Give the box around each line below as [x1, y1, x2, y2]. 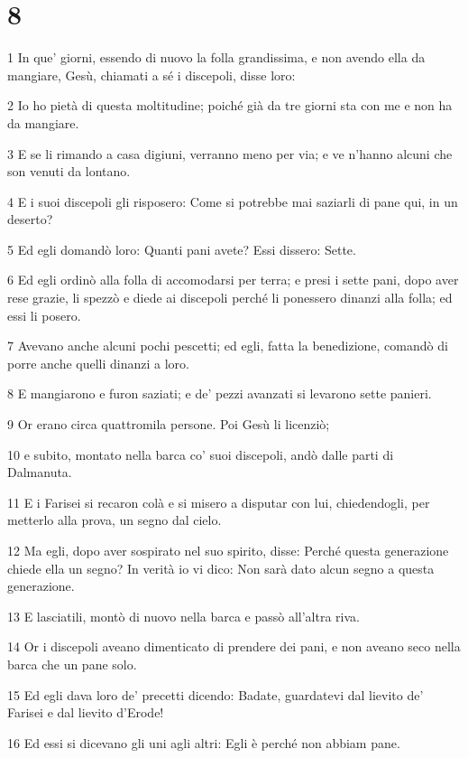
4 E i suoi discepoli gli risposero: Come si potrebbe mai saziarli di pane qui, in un [7, 192, 458, 211]
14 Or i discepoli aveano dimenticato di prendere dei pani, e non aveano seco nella [7, 637, 461, 656]
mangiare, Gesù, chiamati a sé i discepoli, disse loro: [7, 65, 296, 84]
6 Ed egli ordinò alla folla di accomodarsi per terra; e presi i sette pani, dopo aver [7, 270, 459, 289]
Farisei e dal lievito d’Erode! [7, 703, 164, 722]
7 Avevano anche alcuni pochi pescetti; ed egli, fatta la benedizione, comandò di [7, 336, 448, 355]
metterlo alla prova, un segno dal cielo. [7, 510, 222, 529]
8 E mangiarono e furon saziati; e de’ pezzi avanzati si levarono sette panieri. [7, 384, 432, 403]
